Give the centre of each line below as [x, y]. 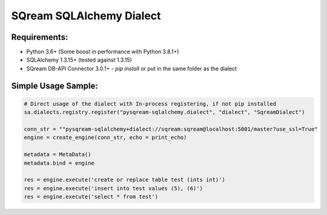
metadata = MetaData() [58, 155]
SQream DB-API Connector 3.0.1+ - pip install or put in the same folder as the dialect [132, 68]
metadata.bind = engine [59, 163]
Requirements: [40, 37]
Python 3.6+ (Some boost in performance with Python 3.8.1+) [103, 52]
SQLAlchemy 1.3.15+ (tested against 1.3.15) [79, 60]
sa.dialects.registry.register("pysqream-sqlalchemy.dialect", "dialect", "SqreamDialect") [164, 112]
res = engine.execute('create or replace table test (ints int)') [124, 180]
